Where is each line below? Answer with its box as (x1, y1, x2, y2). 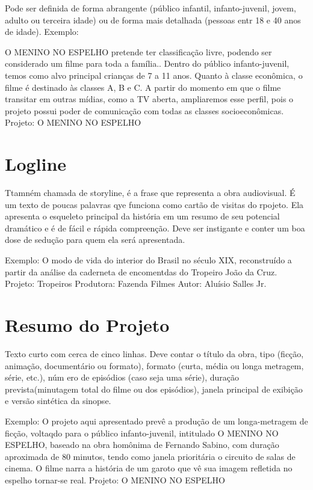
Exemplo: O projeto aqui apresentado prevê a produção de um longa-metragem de (5, 414, 308, 427)
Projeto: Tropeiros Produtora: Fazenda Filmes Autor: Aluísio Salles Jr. (5, 277, 267, 290)
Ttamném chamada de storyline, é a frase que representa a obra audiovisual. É (5, 186, 296, 199)
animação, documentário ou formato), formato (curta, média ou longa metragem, (5, 359, 304, 372)
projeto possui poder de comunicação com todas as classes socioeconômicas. (5, 104, 284, 117)
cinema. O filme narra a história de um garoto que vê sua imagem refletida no (5, 462, 293, 474)
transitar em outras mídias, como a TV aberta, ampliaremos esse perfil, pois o (5, 93, 294, 105)
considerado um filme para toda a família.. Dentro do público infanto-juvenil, (5, 57, 290, 70)
